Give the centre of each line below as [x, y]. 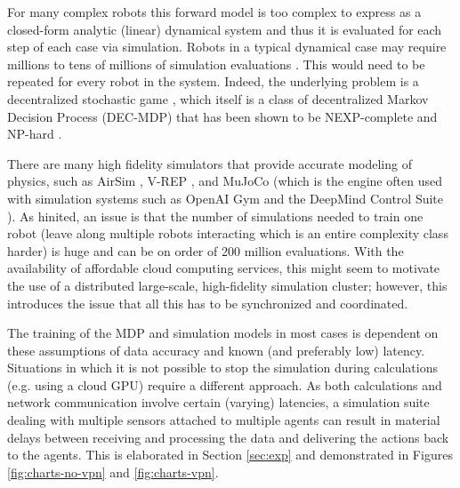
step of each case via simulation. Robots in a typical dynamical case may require [227, 47]
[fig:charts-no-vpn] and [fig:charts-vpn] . [113, 472]
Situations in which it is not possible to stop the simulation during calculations [223, 368]
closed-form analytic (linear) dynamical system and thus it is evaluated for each [225, 29]
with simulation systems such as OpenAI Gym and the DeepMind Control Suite [226, 198]
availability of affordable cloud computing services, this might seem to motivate [224, 268]
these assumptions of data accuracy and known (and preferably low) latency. [216, 350]
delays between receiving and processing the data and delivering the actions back [228, 437]
